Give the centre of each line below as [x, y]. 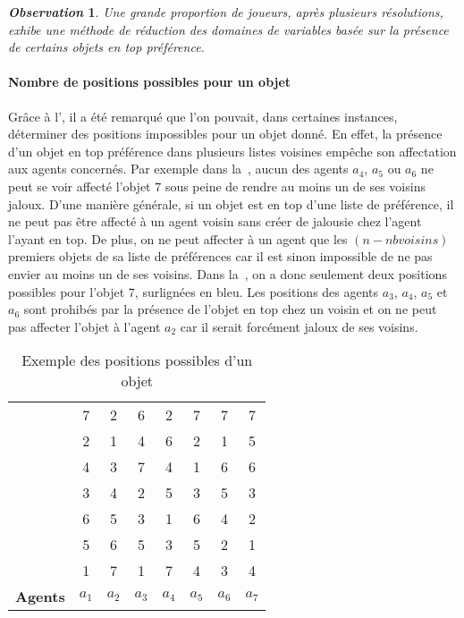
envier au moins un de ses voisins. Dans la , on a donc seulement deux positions [228, 273]
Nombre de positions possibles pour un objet [150, 82]
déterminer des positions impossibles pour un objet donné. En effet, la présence [225, 134]
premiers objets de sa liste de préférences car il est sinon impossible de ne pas [220, 256]
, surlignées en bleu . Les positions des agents [257, 291]
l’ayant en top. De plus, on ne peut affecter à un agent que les [178, 238]
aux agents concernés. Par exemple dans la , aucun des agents [178, 169]
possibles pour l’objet [67, 291]
